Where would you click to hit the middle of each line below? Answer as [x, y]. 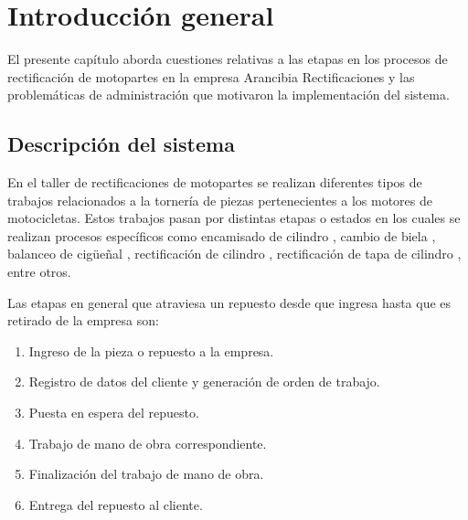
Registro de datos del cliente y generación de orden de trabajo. [204, 382]
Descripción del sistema [121, 144]
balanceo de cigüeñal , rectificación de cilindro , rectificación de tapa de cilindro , [234, 254]
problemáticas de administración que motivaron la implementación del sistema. [229, 95]
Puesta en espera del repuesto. [114, 413]
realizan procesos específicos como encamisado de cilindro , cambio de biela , [222, 235]
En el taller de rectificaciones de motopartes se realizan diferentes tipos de [215, 182]
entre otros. [39, 272]
